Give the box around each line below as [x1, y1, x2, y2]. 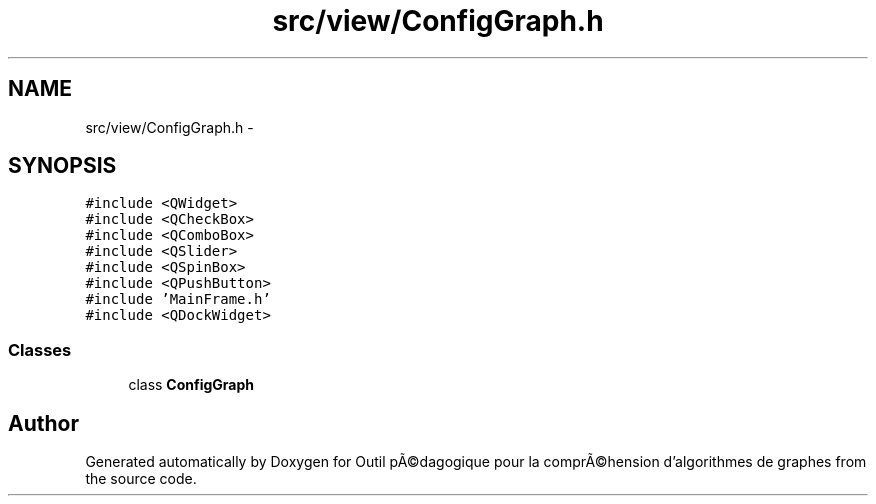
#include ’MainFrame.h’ [85, 291, 271, 308]
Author [8, 410, 79, 436]
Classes [8, 339, 72, 360]
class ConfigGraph [128, 376, 255, 394]
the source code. [85, 470, 197, 488]
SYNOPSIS [8, 153, 117, 179]
